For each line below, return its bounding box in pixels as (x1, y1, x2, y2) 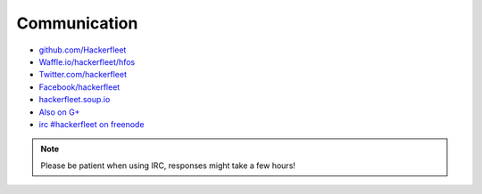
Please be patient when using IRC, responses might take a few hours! (40, 160, 296, 171)
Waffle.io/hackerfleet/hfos (38, 56, 136, 67)
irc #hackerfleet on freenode (38, 118, 145, 129)
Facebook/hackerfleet (38, 81, 120, 93)
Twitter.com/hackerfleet (38, 69, 127, 80)
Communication (16, 13, 138, 33)
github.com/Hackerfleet (38, 44, 127, 55)
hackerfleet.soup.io (38, 94, 111, 105)
